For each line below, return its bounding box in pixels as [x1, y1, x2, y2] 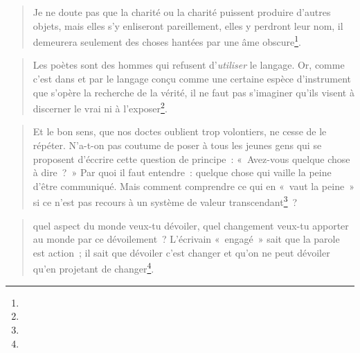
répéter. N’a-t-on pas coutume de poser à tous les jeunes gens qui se [33, 138, 322, 153]
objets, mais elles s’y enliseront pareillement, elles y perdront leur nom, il [33, 18, 343, 33]
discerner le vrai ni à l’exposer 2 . [33, 99, 168, 115]
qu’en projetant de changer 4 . [33, 259, 154, 276]
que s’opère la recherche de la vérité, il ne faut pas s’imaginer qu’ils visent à [33, 85, 354, 99]
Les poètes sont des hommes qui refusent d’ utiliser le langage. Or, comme [33, 58, 345, 72]
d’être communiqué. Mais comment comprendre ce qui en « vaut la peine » [33, 178, 354, 193]
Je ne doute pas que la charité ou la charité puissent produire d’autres [33, 5, 331, 19]
